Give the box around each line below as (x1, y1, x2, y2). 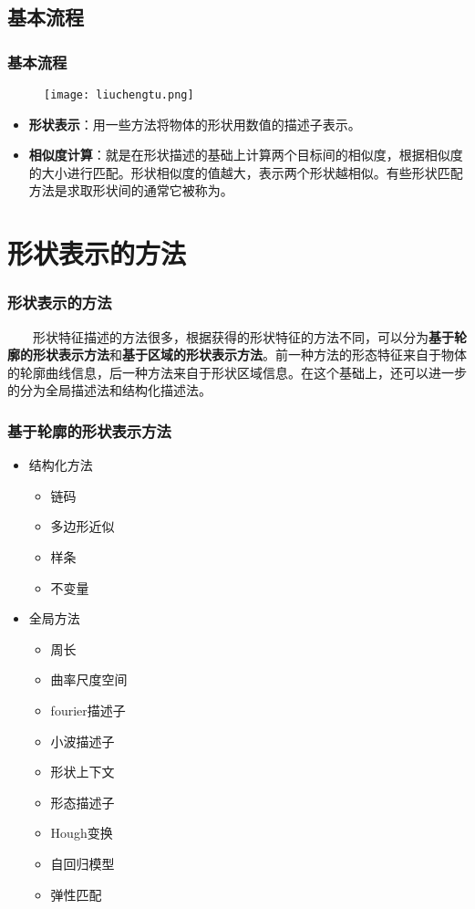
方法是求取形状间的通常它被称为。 (28, 181, 233, 200)
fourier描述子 (50, 700, 126, 719)
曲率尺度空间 (50, 670, 128, 689)
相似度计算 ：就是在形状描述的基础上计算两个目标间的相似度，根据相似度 (28, 145, 463, 164)
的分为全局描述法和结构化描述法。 (7, 381, 212, 400)
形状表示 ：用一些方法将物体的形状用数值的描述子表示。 (28, 114, 361, 133)
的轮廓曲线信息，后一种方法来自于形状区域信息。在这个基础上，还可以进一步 (7, 362, 467, 381)
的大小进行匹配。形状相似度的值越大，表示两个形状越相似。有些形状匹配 (28, 162, 463, 182)
